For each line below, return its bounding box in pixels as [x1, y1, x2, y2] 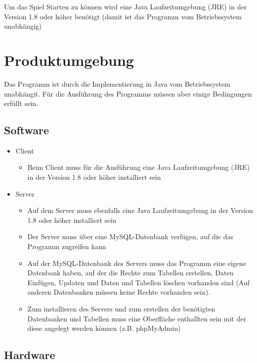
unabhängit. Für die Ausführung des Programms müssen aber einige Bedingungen [4, 88, 252, 99]
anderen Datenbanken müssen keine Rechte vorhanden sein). [27, 287, 211, 297]
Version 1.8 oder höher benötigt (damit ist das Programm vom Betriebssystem [4, 11, 242, 21]
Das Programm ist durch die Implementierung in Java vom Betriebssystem [4, 78, 230, 89]
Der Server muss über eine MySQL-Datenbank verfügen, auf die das [27, 231, 233, 242]
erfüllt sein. [4, 98, 38, 108]
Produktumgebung [4, 50, 134, 70]
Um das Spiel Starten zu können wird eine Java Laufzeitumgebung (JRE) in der [4, 1, 247, 11]
